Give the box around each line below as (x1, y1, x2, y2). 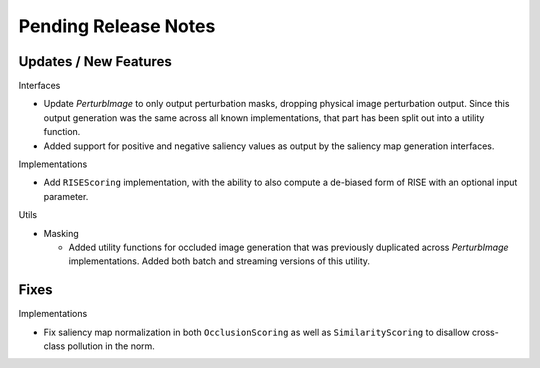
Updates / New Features (18, 53, 172, 70)
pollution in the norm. (66, 340, 155, 352)
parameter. (43, 190, 89, 202)
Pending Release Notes (18, 15, 216, 37)
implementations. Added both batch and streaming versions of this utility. (68, 255, 370, 267)
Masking (43, 227, 79, 239)
